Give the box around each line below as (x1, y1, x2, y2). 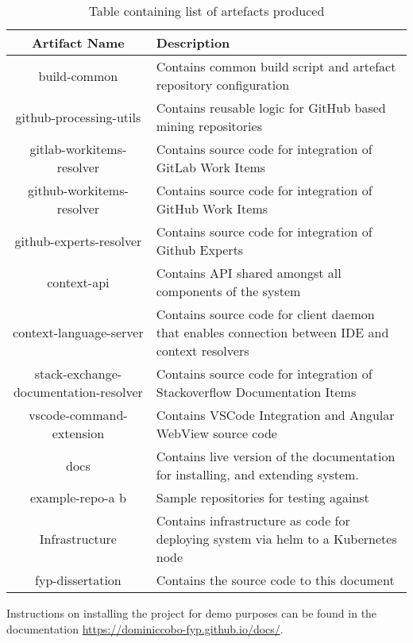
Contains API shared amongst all (156, 264, 342, 282)
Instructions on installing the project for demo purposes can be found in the (6, 605, 377, 621)
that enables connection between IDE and (156, 323, 389, 341)
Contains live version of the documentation (156, 447, 396, 465)
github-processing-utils (15, 107, 141, 126)
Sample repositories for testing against (156, 488, 369, 506)
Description (156, 33, 230, 52)
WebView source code (156, 424, 277, 442)
